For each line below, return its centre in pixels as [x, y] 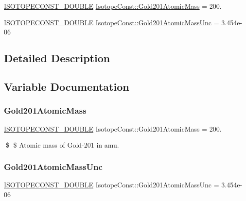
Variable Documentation [67, 86]
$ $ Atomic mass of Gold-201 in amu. [62, 145]
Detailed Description [57, 58]
